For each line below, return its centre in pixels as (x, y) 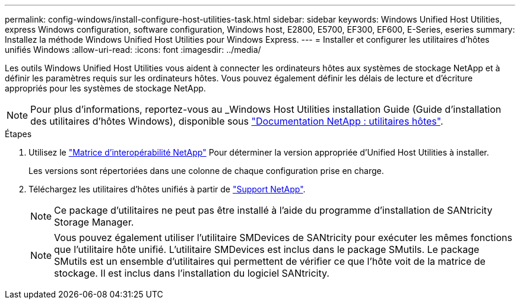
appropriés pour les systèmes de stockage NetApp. (105, 88)
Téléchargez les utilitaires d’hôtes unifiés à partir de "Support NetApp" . (167, 189)
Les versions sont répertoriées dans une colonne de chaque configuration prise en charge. (206, 171)
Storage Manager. (94, 222)
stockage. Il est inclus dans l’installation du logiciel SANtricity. (192, 273)
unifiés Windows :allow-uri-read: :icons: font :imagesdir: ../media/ (133, 50)
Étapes (18, 134)
